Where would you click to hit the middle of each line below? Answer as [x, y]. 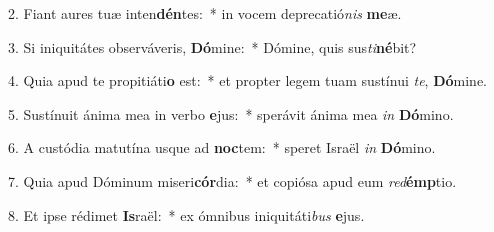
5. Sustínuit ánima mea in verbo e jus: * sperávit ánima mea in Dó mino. [231, 113]
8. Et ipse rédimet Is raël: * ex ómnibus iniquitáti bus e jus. [186, 214]
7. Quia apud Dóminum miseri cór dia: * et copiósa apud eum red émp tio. [232, 180]
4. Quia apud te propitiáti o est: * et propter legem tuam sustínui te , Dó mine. [247, 80]
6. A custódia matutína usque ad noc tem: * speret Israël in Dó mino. [222, 147]
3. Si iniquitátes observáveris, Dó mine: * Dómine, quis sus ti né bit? [212, 46]
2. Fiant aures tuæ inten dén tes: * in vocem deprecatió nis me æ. [205, 13]
